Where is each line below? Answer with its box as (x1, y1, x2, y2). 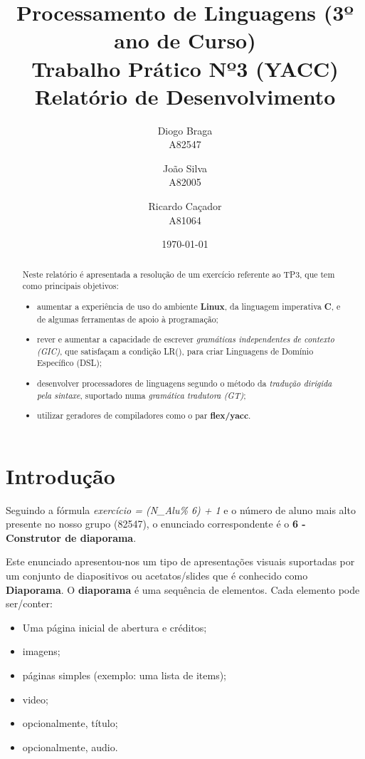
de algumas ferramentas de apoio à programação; (37, 313, 218, 325)
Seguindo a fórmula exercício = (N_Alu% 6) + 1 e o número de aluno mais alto (6, 502, 356, 517)
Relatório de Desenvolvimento (34, 81, 336, 110)
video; (22, 691, 48, 706)
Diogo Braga (157, 122, 213, 137)
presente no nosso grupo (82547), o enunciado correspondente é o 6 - (6, 516, 306, 531)
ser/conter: (6, 596, 53, 611)
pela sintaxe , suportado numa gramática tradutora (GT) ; (37, 389, 246, 401)
